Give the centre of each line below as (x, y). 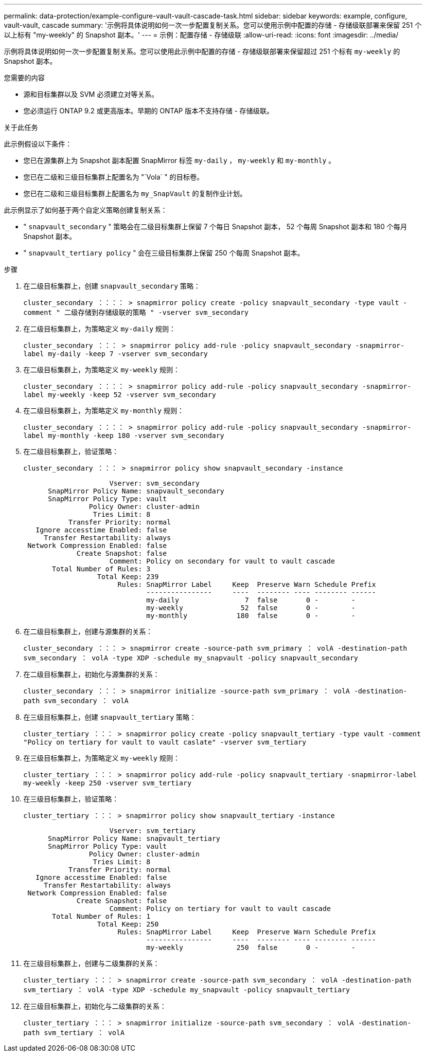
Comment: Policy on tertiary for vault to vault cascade (220, 909)
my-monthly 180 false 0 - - (251, 616)
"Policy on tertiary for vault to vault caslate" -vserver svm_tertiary (165, 742)
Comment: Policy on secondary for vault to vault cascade (222, 561)
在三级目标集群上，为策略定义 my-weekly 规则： (102, 758)
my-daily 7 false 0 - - (251, 600)
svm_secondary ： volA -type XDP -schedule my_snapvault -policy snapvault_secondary (191, 658)
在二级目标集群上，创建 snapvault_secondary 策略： (112, 286)
